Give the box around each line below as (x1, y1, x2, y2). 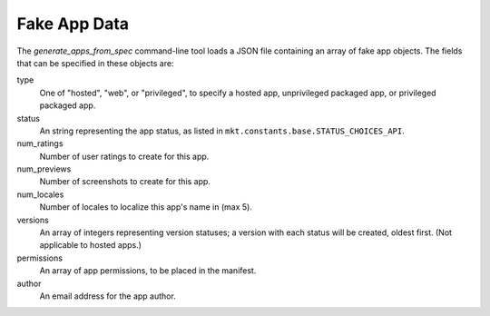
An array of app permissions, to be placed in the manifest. (39, 265, 257, 276)
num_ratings (16, 138, 64, 149)
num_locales (16, 189, 64, 200)
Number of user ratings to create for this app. (39, 151, 210, 162)
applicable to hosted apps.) (39, 240, 142, 251)
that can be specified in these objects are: (16, 57, 174, 68)
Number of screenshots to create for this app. (39, 176, 211, 187)
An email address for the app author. (39, 291, 176, 301)
